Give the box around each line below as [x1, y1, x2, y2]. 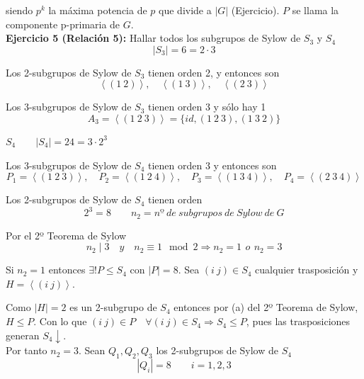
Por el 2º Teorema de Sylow [6, 227, 127, 242]
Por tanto [6, 343, 47, 358]
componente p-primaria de [6, 16, 120, 31]
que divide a [159, 3, 212, 17]
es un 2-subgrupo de [69, 300, 157, 315]
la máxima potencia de [48, 3, 147, 17]
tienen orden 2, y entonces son [148, 64, 280, 79]
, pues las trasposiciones [246, 314, 351, 329]
